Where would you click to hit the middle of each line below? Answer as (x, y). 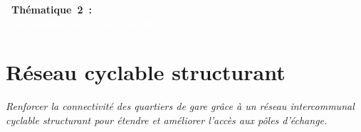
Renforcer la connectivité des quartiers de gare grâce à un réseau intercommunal (180, 106)
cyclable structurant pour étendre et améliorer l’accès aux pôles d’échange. (167, 120)
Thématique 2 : (52, 9)
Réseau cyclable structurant (146, 72)
